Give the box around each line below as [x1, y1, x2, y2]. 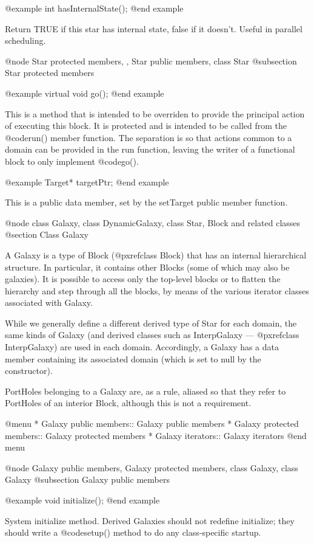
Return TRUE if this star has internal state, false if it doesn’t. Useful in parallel [5, 22, 302, 35]
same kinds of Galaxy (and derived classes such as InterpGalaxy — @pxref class [5, 328, 299, 341]
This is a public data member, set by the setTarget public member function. [5, 196, 288, 209]
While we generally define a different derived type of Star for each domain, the [5, 316, 297, 329]
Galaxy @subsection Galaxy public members [5, 473, 170, 486]
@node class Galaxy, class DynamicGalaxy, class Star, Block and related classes [5, 216, 301, 229]
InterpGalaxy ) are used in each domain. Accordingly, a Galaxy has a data [5, 341, 279, 353]
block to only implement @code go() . [5, 154, 139, 167]
